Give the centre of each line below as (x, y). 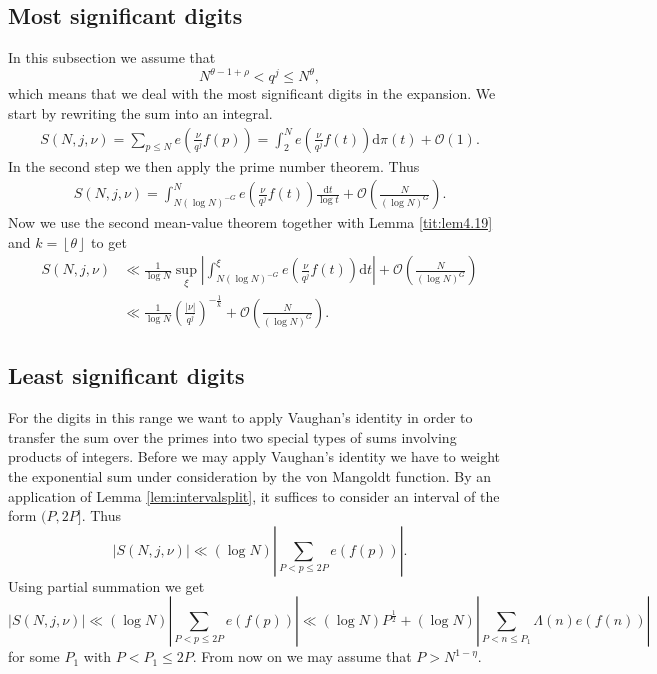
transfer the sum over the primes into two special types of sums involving (232, 436)
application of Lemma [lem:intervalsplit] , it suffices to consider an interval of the (254, 495)
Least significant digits (126, 375)
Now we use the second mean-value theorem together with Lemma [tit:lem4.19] (250, 222)
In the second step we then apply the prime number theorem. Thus (214, 165)
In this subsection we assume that (112, 57)
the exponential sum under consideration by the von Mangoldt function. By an (250, 475)
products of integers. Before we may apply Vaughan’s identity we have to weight (254, 456)
